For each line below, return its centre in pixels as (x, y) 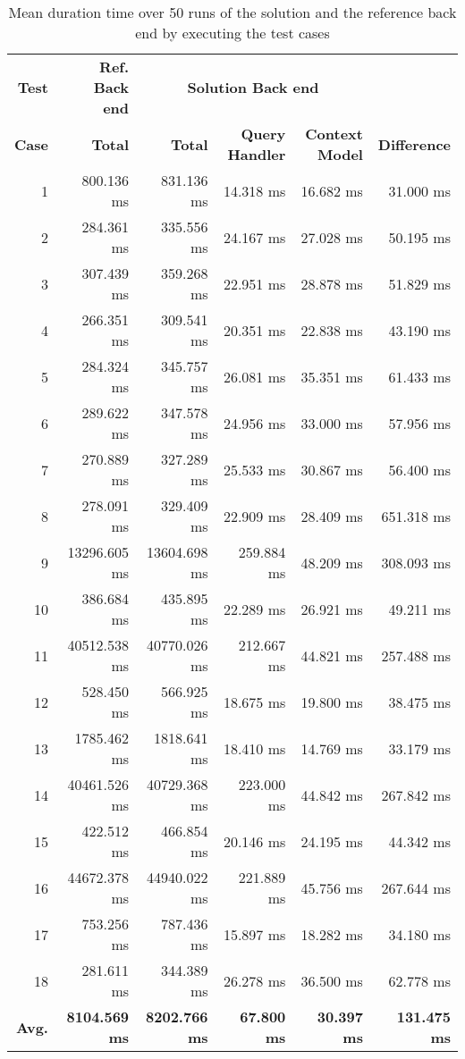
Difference (414, 144)
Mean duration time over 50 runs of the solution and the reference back (232, 12)
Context (334, 134)
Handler (257, 154)
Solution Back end (253, 87)
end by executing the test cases (232, 33)
